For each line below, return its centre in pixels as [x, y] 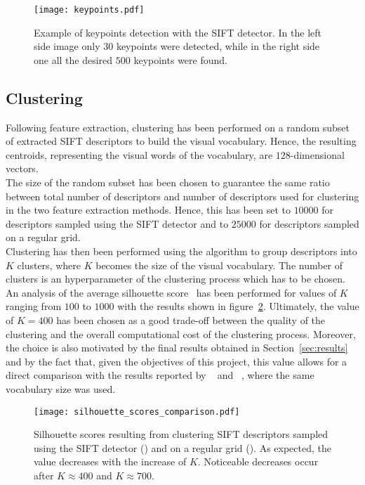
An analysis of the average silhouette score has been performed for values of [171, 292]
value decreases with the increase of [110, 461]
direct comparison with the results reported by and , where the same [160, 375]
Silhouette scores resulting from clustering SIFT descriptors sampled [181, 434]
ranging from [34, 306]
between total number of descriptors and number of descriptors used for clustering [182, 196]
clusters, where [49, 265]
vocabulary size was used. [61, 388]
